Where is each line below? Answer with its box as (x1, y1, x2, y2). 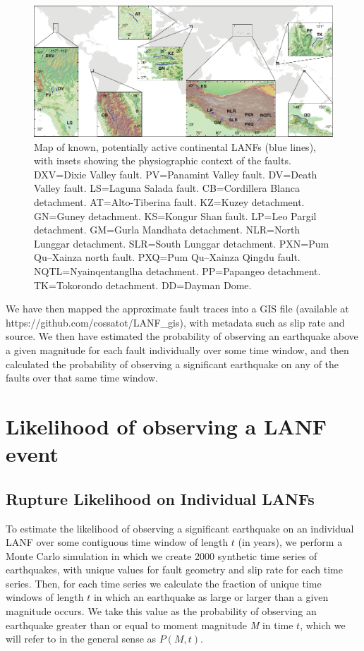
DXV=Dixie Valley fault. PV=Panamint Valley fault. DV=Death (34, 166, 317, 181)
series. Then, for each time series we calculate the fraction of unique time (6, 576, 322, 590)
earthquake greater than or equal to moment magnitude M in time (6, 617, 293, 632)
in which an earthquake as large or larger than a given (93, 590, 329, 604)
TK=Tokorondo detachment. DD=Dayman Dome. (34, 277, 252, 292)
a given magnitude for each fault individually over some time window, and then (6, 342, 349, 357)
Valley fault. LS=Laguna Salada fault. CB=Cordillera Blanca (34, 181, 300, 195)
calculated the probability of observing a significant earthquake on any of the (6, 356, 339, 371)
